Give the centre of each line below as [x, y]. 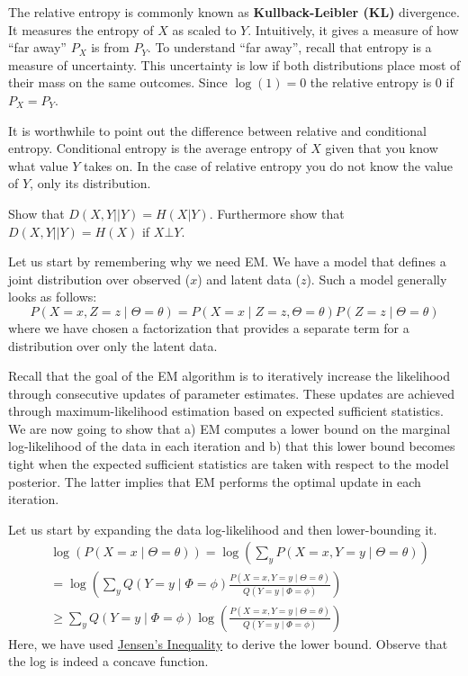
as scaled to [204, 29]
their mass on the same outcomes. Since [118, 82]
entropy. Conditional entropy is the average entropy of [157, 148]
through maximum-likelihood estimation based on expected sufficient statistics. [226, 411]
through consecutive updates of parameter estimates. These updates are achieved [232, 393]
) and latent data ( [249, 279]
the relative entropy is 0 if [382, 82]
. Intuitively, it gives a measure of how [353, 29]
